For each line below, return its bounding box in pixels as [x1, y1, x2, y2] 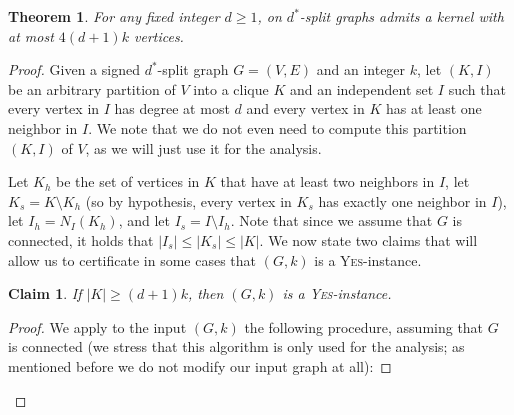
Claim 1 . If [8, 283, 82, 304]
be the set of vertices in [56, 171, 200, 192]
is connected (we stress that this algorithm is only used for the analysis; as [8, 336, 465, 357]
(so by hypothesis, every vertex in [85, 190, 292, 211]
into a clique [193, 78, 269, 99]
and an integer [316, 59, 406, 80]
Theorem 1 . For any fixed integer [8, 6, 220, 26]
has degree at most [114, 98, 230, 119]
